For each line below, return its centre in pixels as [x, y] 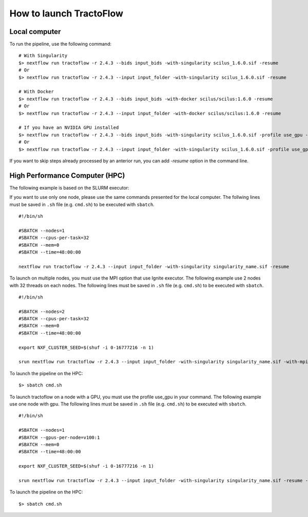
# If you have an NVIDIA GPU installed [69, 128]
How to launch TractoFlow [66, 13]
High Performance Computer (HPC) [67, 176]
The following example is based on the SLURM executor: [69, 188]
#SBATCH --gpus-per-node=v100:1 [59, 437]
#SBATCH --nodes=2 [42, 311]
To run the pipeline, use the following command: [60, 44]
